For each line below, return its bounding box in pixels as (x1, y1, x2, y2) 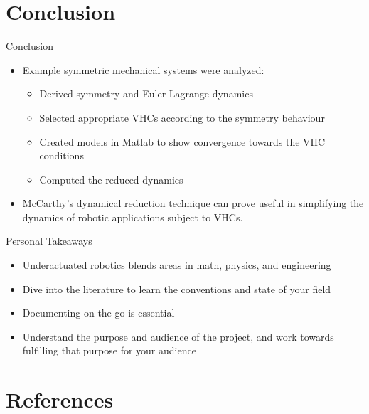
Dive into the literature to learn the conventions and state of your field (22, 281, 331, 296)
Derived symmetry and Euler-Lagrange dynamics (39, 86, 253, 101)
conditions (39, 148, 84, 163)
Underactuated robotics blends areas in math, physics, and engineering (22, 258, 331, 272)
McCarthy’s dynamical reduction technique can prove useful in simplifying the (22, 196, 364, 211)
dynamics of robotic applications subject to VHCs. (22, 209, 243, 224)
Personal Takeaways (6, 233, 92, 248)
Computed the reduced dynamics (39, 171, 183, 186)
